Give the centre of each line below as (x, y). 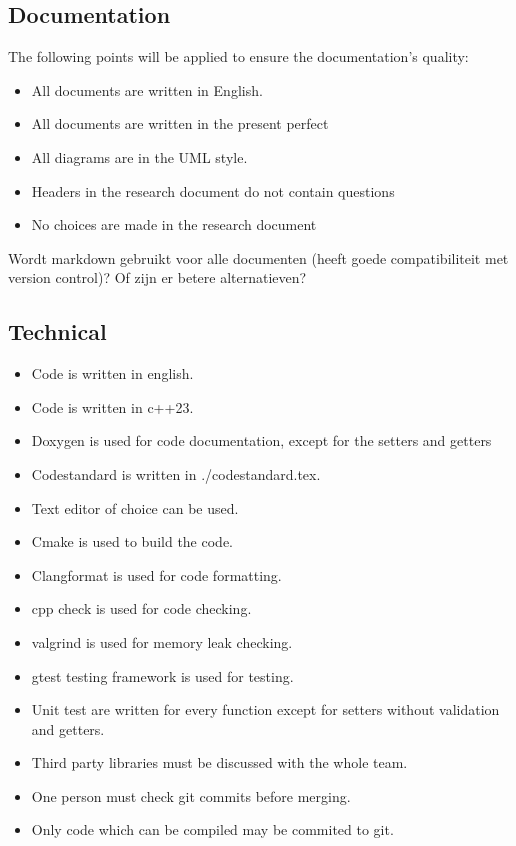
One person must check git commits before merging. (191, 795)
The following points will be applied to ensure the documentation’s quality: (238, 56)
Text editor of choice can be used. (135, 507)
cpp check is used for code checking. (141, 608)
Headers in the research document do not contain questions (213, 190)
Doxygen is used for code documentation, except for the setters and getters (261, 440)
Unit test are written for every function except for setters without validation (265, 709)
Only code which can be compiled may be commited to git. (212, 829)
